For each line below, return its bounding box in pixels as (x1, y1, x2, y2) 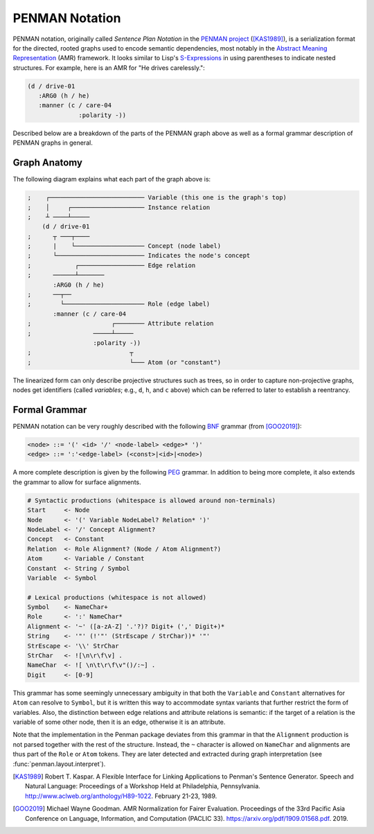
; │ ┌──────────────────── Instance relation (27, 203, 211, 211)
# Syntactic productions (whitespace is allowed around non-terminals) (27, 496, 276, 504)
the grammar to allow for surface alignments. (12, 478, 141, 486)
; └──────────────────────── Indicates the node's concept (27, 251, 251, 260)
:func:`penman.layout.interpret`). (12, 759, 106, 768)
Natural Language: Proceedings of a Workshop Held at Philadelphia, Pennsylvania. (25, 782, 261, 790)
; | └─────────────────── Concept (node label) (27, 242, 222, 250)
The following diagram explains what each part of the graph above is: (12, 175, 211, 184)
